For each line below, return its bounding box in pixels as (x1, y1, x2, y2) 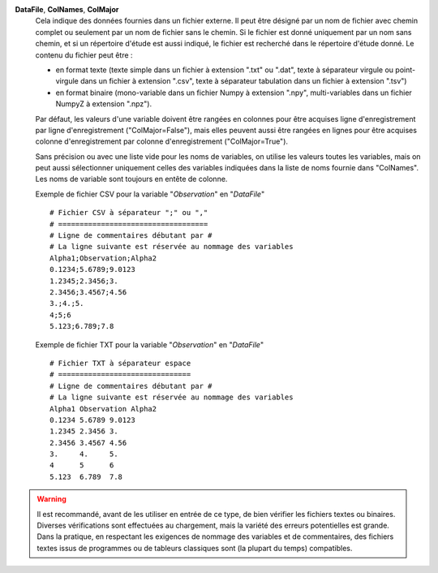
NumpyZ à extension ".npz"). (55, 99, 152, 109)
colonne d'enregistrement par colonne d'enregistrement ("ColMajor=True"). (35, 136, 288, 146)
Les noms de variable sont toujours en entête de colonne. (35, 174, 228, 184)
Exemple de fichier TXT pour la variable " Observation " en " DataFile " (35, 339, 264, 349)
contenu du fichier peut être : (35, 50, 133, 60)
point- (394, 65, 416, 75)
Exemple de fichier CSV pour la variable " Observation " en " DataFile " (35, 189, 265, 199)
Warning (36, 494, 67, 504)
